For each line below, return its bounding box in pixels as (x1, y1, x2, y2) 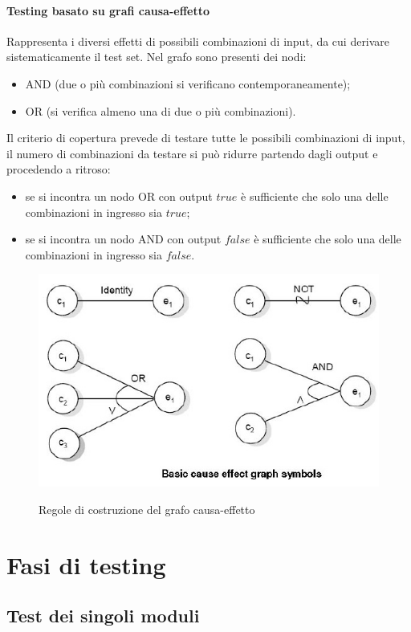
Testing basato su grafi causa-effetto (6, 2, 210, 18)
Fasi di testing (6, 548, 166, 581)
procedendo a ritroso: (6, 161, 111, 177)
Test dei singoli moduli (6, 603, 200, 628)
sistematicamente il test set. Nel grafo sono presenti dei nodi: (6, 48, 307, 65)
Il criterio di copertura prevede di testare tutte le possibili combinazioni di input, (6, 129, 405, 146)
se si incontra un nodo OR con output (25, 187, 213, 204)
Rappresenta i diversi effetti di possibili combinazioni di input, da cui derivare (6, 32, 390, 49)
